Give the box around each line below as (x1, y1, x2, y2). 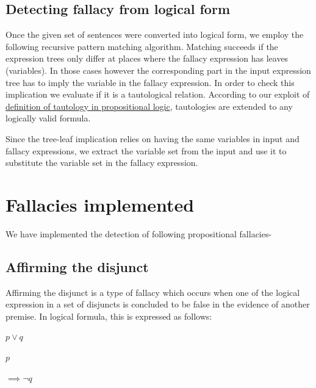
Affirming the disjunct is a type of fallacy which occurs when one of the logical (5, 286, 300, 298)
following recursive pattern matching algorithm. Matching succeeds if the (5, 40, 278, 52)
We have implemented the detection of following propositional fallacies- (5, 227, 272, 240)
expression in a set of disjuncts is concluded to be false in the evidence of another (5, 298, 310, 311)
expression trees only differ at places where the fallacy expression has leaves (5, 52, 289, 65)
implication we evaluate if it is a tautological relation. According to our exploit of (5, 88, 310, 101)
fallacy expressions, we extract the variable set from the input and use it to (5, 144, 287, 157)
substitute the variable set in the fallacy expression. (5, 156, 198, 169)
